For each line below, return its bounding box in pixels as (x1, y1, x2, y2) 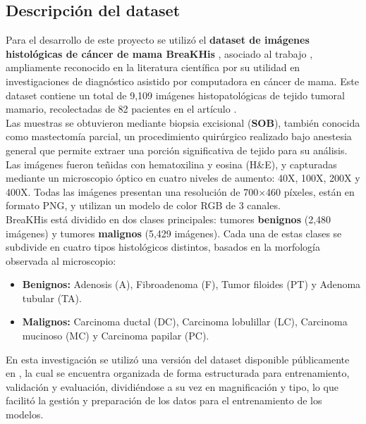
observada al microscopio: (6, 253, 116, 268)
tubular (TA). (22, 290, 82, 305)
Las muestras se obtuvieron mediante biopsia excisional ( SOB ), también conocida (6, 115, 360, 130)
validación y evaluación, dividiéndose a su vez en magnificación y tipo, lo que (6, 379, 338, 394)
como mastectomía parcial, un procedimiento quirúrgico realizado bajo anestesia (6, 129, 352, 144)
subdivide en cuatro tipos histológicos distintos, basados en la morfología (6, 239, 320, 254)
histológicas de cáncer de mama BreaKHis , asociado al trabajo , (6, 46, 313, 61)
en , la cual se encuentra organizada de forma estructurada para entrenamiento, (6, 366, 350, 380)
